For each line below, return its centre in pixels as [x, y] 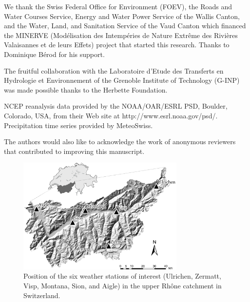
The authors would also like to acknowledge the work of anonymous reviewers [120, 142]
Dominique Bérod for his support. [54, 54]
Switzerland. [42, 295]
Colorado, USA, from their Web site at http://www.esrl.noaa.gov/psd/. [111, 115]
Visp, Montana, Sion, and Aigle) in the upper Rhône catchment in [123, 285]
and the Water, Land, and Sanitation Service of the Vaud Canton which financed [125, 26]
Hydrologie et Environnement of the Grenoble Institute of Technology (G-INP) [122, 80]
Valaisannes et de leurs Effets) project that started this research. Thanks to [117, 45]
